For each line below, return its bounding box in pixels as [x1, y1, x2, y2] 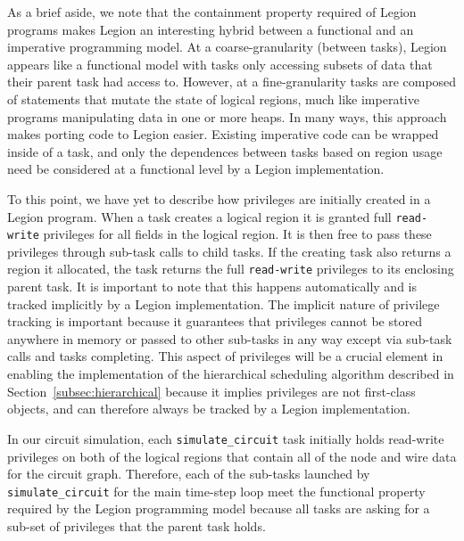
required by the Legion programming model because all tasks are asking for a [7, 499, 430, 518]
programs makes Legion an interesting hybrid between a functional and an [7, 20, 414, 38]
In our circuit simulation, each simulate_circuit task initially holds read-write [7, 429, 444, 447]
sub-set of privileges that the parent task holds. [7, 516, 266, 535]
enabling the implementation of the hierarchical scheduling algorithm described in [7, 365, 454, 383]
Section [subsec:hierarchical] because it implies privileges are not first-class [7, 381, 416, 400]
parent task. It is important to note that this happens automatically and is [7, 277, 417, 296]
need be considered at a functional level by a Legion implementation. [7, 160, 385, 178]
